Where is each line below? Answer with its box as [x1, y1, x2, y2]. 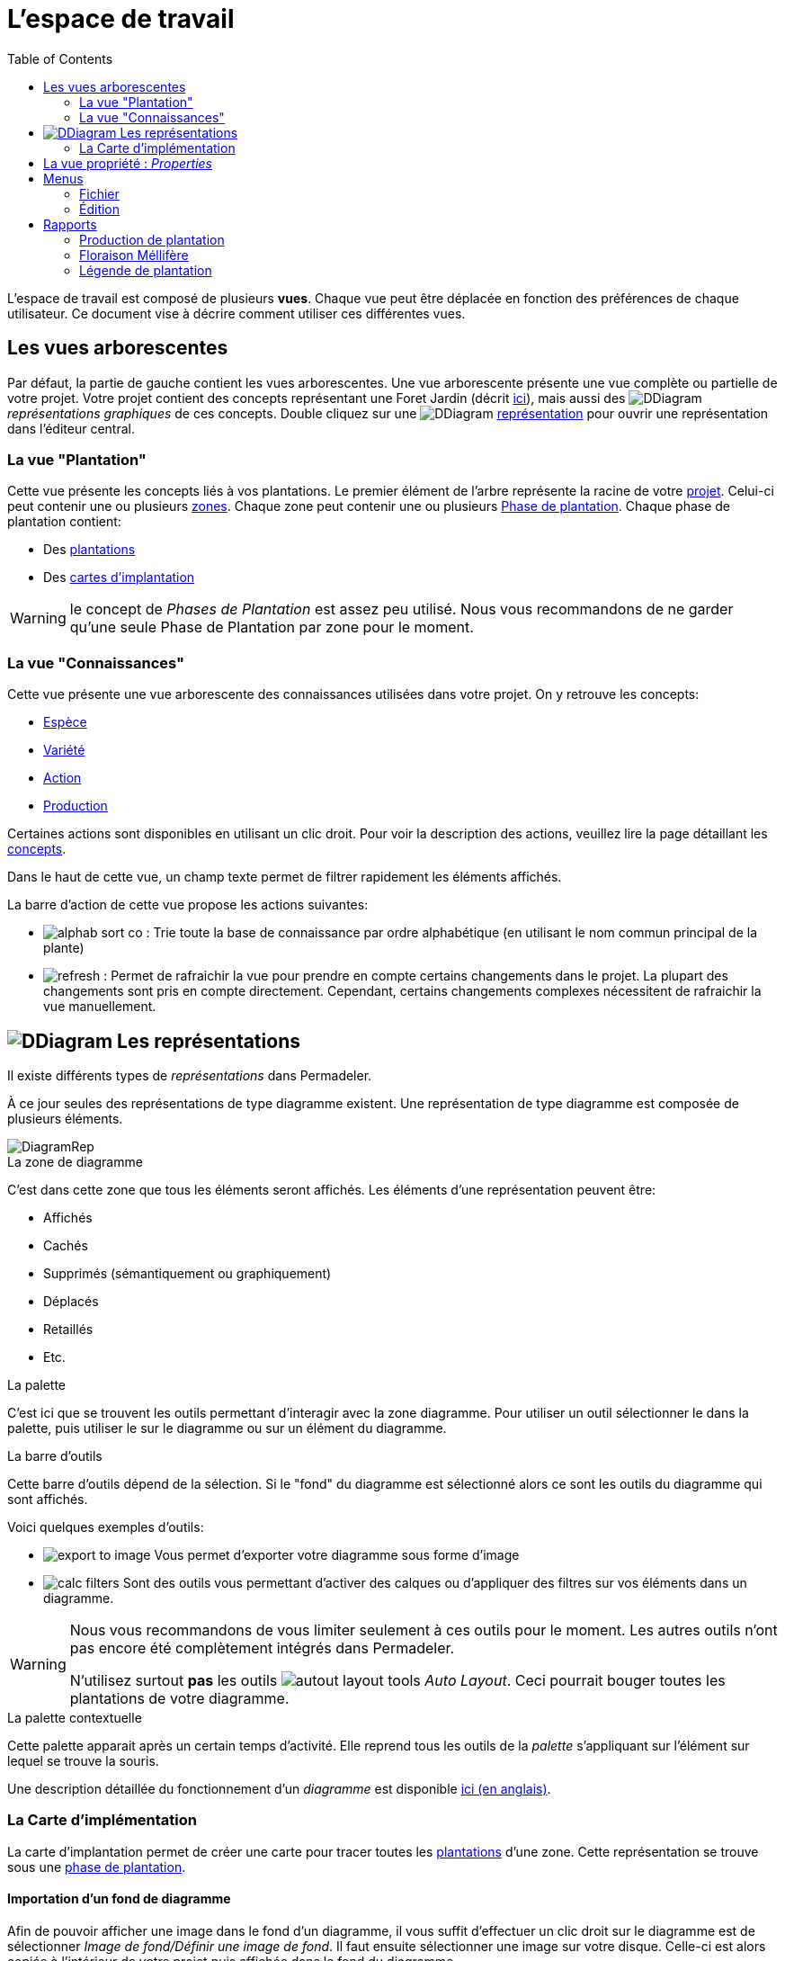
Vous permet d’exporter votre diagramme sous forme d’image [154, 1546, 520, 1563]
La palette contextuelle [7, 1709, 142, 1725]
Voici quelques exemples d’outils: [7, 1518, 204, 1535]
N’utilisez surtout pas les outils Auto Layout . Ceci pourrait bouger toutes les [69, 1670, 726, 1689]
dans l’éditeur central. [7, 420, 135, 436]
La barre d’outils [7, 1447, 103, 1464]
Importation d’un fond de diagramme [7, 1891, 231, 1907]
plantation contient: [7, 514, 121, 530]
